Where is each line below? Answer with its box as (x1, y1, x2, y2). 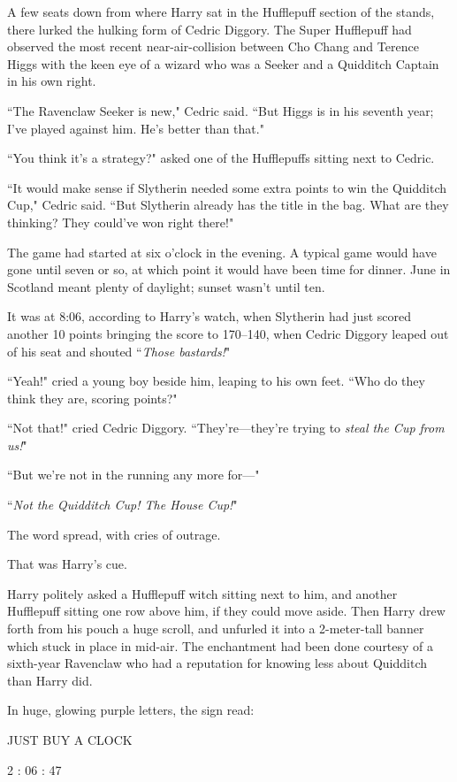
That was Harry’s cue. (7, 555, 127, 573)
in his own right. (7, 72, 96, 90)
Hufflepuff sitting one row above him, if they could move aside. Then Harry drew (7, 602, 446, 620)
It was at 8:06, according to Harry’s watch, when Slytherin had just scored (7, 307, 412, 326)
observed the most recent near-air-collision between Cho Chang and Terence (7, 37, 419, 56)
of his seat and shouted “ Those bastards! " (7, 341, 231, 360)
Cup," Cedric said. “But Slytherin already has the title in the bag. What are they (7, 195, 449, 214)
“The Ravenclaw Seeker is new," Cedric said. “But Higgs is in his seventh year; (7, 101, 434, 119)
